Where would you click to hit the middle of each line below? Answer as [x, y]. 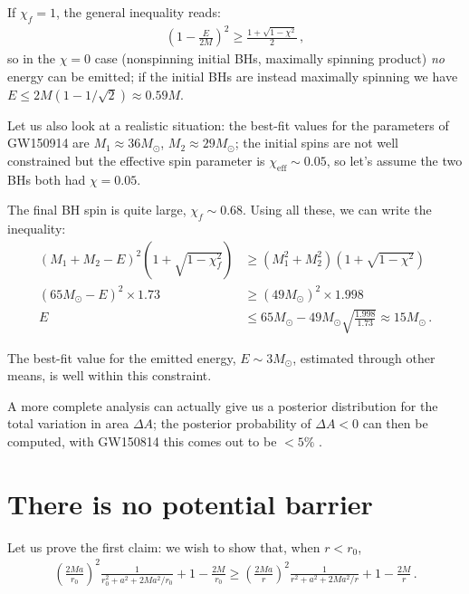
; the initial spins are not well [316, 143]
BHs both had [47, 179]
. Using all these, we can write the [337, 210]
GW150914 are [48, 143]
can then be [395, 423]
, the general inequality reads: [139, 12]
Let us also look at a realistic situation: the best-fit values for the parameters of [228, 125]
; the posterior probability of [232, 423]
